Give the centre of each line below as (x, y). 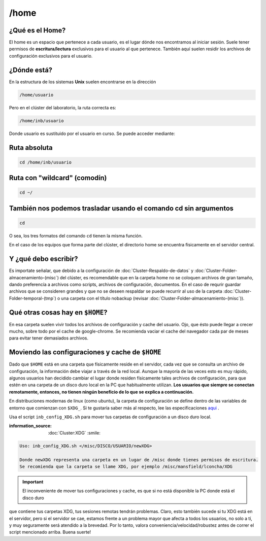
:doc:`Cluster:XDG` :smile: (74, 433)
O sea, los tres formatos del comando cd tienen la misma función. (76, 236)
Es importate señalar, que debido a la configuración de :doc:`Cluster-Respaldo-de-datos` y (101, 270)
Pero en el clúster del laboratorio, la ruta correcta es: (63, 107)
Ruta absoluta (31, 148)
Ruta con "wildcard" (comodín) (58, 178)
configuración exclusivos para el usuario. (51, 56)
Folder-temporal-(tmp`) (33, 298)
